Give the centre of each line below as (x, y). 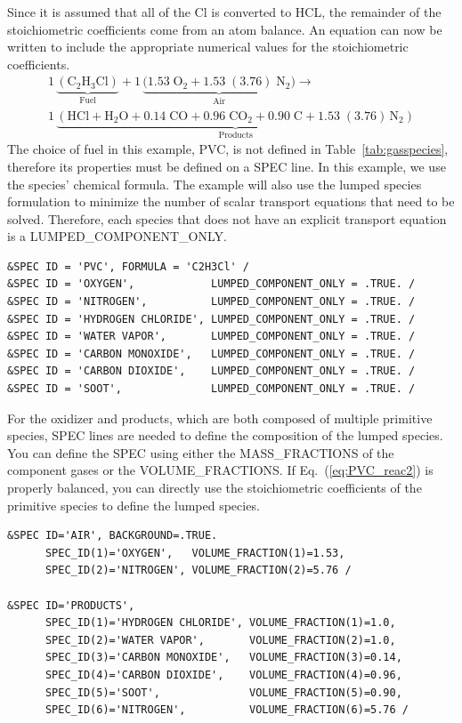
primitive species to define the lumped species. (134, 505)
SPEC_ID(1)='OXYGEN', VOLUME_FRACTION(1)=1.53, (195, 553)
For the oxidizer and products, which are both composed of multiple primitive (220, 418)
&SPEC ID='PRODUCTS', (71, 605)
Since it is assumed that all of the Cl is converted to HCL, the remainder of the (224, 12)
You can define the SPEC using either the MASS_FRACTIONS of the (201, 452)
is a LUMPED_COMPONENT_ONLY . (117, 236)
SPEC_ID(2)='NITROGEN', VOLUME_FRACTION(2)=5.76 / (198, 570)
